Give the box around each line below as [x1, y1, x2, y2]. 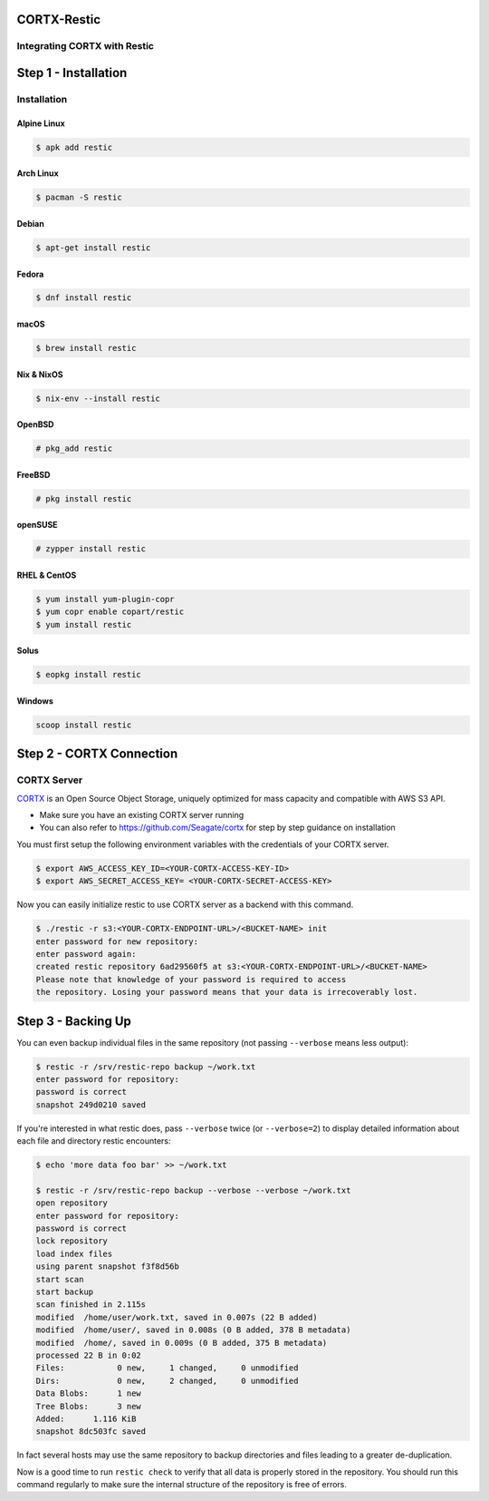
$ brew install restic [35, 343, 137, 354]
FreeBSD [16, 469, 51, 480]
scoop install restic [35, 719, 132, 730]
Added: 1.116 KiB [35, 1413, 137, 1424]
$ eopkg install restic [35, 669, 142, 680]
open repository [35, 1198, 109, 1208]
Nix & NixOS [16, 368, 63, 380]
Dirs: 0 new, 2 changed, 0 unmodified [35, 1375, 299, 1386]
